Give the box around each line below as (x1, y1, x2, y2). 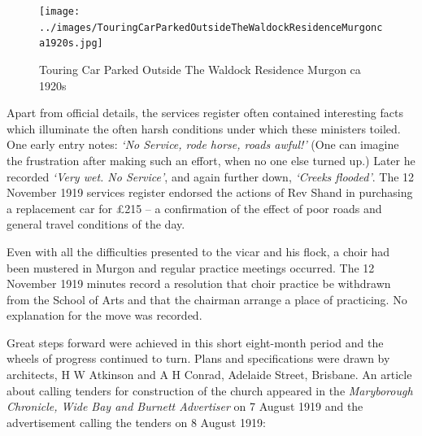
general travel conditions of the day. (7, 216, 185, 233)
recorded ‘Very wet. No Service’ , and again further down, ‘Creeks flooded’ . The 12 (7, 168, 415, 185)
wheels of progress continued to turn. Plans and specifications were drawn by (7, 350, 390, 367)
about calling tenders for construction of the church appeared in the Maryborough (7, 381, 413, 399)
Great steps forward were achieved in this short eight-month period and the (7, 334, 384, 351)
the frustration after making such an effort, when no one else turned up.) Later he (7, 151, 415, 168)
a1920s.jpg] (39, 37, 103, 50)
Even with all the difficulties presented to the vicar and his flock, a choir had (7, 242, 390, 259)
